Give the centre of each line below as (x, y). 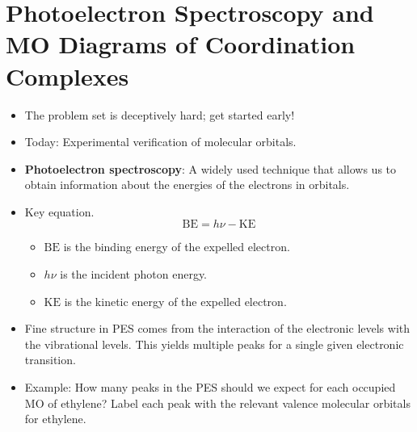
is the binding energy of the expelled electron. (177, 247)
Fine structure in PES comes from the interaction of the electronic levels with (217, 328)
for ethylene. (55, 419)
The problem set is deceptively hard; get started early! (160, 114)
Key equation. (59, 211)
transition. (50, 360)
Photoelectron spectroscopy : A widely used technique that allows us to (211, 168)
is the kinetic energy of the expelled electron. (175, 301)
